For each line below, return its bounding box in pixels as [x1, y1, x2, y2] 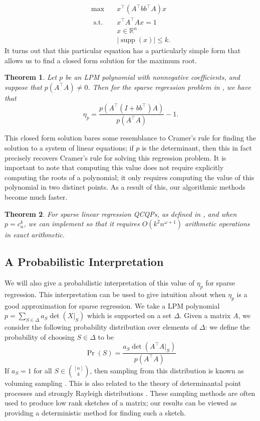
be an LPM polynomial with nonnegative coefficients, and [65, 72, 240, 82]
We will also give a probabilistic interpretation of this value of [5, 277, 195, 288]
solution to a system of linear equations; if [5, 142, 134, 153]
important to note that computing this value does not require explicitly [5, 162, 224, 173]
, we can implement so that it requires [24, 218, 140, 229]
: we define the [205, 321, 250, 332]
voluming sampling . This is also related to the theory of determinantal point [5, 377, 241, 388]
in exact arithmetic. [5, 229, 65, 240]
